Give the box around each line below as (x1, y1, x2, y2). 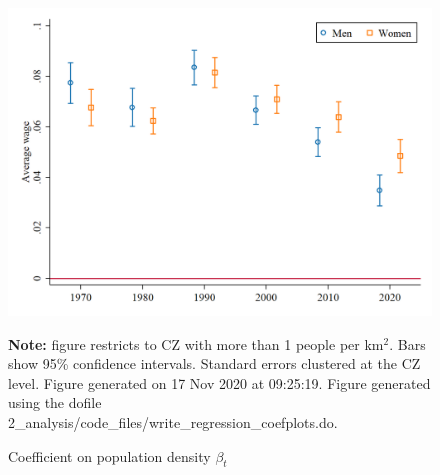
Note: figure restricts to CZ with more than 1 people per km (8, 333, 384, 354)
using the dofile (8, 392, 102, 413)
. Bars (389, 333, 426, 354)
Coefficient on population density (8, 445, 211, 466)
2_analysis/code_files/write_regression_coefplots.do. (8, 412, 338, 433)
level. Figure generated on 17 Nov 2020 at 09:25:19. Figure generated (8, 372, 431, 393)
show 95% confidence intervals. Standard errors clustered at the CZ (8, 353, 421, 374)
